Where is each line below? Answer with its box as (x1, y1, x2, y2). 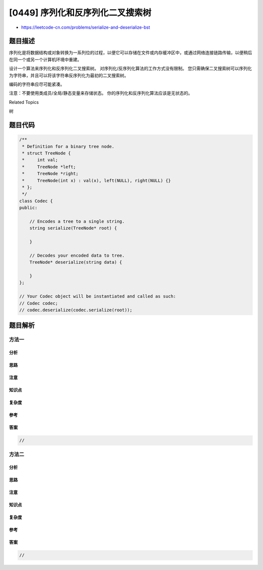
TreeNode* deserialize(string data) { (29, 260, 122, 265)
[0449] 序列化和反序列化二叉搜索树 (9, 7, 151, 18)
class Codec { (19, 198, 53, 204)
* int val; (22, 157, 58, 163)
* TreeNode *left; (22, 164, 76, 170)
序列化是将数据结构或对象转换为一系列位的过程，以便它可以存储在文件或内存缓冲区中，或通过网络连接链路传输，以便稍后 (9, 50, 252, 56)
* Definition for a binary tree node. (22, 144, 114, 149)
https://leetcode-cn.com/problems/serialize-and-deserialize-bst (21, 24, 150, 30)
